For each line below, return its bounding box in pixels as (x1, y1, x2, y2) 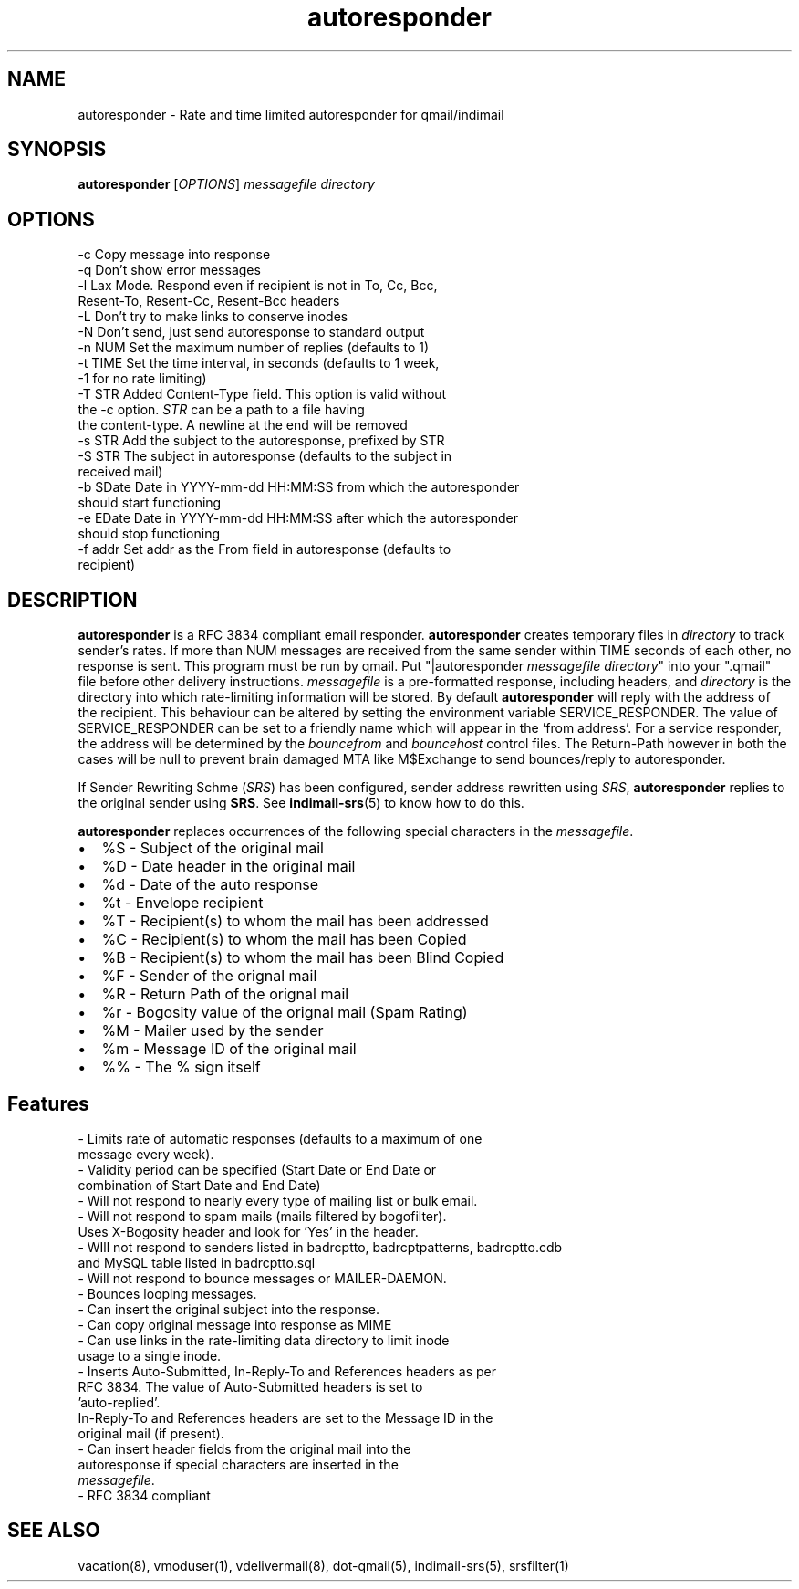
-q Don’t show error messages (78, 262, 261, 278)
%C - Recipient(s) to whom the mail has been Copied (101, 930, 467, 949)
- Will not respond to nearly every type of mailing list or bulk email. (78, 1192, 478, 1208)
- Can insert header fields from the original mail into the (78, 1440, 411, 1457)
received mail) (78, 464, 163, 480)
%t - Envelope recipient (101, 894, 264, 913)
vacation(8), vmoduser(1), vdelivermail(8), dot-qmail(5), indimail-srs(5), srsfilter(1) (78, 1557, 569, 1573)
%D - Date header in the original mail (101, 857, 356, 876)
